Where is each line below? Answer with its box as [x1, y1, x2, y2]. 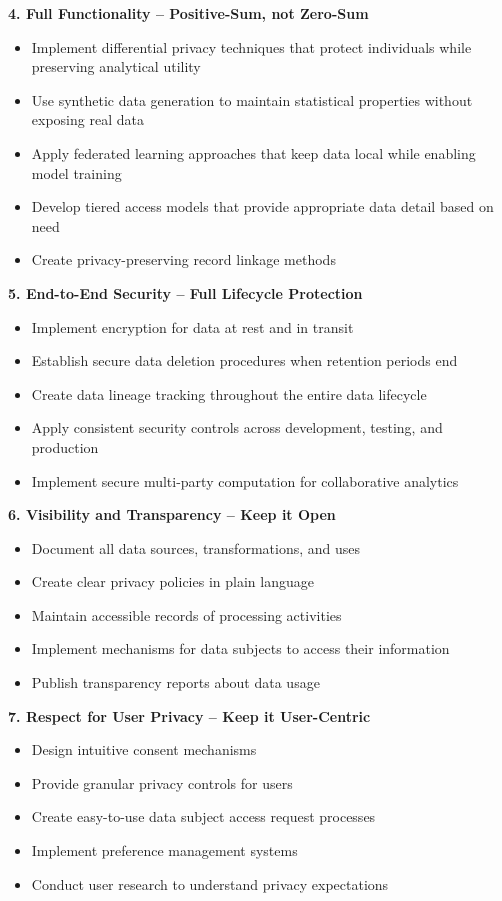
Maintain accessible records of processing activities [31, 604, 342, 625]
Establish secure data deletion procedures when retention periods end [31, 350, 458, 371]
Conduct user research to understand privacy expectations [31, 873, 389, 894]
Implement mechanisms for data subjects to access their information [31, 638, 450, 659]
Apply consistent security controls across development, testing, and [31, 417, 443, 438]
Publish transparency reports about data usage [31, 672, 320, 693]
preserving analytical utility [31, 56, 201, 77]
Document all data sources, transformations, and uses [31, 537, 361, 558]
